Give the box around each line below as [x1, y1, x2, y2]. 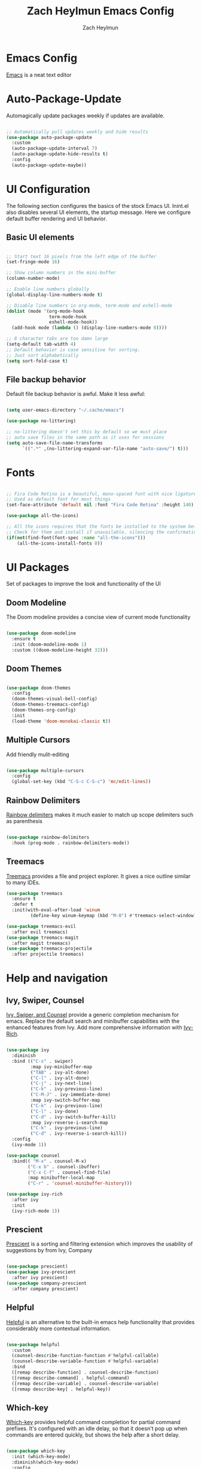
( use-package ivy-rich [6, 1191, 63, 1198]
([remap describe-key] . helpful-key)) [11, 1386, 111, 1392]
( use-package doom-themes [6, 685, 71, 691]
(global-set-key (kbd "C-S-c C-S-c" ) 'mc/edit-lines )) [11, 779, 151, 785]
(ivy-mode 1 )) [11, 1142, 47, 1148]
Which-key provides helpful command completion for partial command [6, 1419, 181, 1426]
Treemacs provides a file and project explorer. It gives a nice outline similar [6, 872, 191, 879]
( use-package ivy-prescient [6, 1269, 77, 1275]
